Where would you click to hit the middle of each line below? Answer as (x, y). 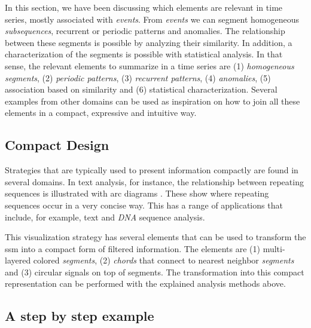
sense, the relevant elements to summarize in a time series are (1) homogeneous (150, 65)
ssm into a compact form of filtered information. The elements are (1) (132, 248)
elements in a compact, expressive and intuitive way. (101, 113)
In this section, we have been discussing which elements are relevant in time (144, 7)
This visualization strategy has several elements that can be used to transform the (155, 237)
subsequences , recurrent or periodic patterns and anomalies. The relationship (145, 31)
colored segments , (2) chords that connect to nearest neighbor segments (164, 260)
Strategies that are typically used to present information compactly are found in (152, 170)
